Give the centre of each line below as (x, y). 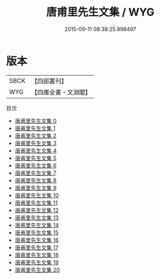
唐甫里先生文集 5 (36, 158)
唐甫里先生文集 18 (37, 255)
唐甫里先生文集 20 (37, 269)
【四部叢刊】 (49, 81)
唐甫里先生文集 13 (37, 218)
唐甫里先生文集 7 (36, 173)
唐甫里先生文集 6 (36, 165)
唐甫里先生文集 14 (37, 225)
